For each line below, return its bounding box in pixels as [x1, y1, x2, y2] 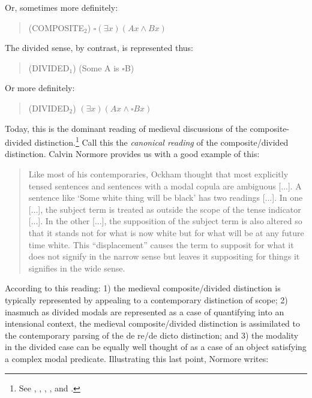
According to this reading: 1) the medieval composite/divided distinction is [5, 282, 281, 294]
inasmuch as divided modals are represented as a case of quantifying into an [5, 305, 284, 318]
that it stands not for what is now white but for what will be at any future [28, 226, 304, 239]
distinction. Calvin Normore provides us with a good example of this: [5, 147, 260, 160]
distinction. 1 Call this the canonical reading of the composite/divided [34, 134, 289, 148]
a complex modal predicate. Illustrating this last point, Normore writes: [5, 352, 269, 364]
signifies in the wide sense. [28, 261, 125, 274]
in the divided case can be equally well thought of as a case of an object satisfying [5, 340, 307, 353]
